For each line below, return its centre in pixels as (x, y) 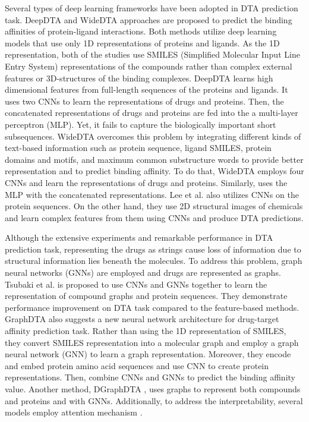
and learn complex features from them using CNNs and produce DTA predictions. (154, 217)
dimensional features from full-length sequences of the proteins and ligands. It (146, 89)
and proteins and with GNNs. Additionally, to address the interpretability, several (154, 400)
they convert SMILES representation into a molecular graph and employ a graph (152, 342)
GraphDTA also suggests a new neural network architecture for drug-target (142, 319)
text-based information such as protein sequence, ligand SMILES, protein (138, 148)
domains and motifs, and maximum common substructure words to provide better (154, 159)
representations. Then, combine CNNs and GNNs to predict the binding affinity (150, 377)
